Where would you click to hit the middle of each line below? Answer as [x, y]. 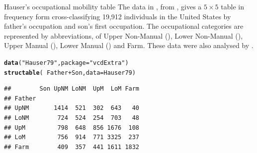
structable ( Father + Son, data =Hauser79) [70, 73]
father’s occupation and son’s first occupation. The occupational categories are [124, 26]
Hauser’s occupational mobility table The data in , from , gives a [103, 6]
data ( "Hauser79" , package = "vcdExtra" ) [66, 63]
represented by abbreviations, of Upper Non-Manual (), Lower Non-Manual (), [124, 35]
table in [232, 6]
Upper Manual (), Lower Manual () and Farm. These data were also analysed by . [129, 45]
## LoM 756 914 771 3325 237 [72, 137]
